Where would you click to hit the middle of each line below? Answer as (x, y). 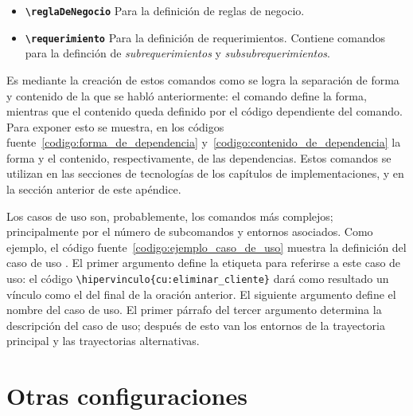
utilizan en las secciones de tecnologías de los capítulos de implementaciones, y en (205, 173)
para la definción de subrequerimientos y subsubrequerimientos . (177, 53)
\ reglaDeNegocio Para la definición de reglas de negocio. (165, 10)
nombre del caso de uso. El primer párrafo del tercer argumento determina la (194, 310)
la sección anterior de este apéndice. (94, 189)
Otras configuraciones (127, 396)
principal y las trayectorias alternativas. (103, 341)
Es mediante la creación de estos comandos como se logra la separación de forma (203, 79)
